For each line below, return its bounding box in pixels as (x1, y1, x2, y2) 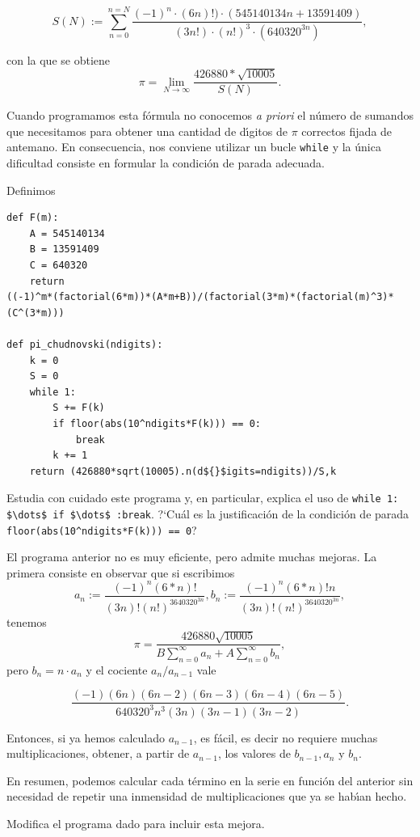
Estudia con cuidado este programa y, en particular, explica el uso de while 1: (6, 489, 399, 506)
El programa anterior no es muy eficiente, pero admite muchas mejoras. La (6, 548, 377, 565)
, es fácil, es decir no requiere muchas (193, 729, 378, 746)
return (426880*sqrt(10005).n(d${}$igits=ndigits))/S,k (29, 465, 337, 477)
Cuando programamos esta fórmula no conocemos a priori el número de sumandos (6, 107, 414, 124)
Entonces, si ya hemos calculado (6, 729, 166, 746)
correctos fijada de (301, 122, 393, 139)
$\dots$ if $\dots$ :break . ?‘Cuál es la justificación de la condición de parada (6, 505, 409, 522)
